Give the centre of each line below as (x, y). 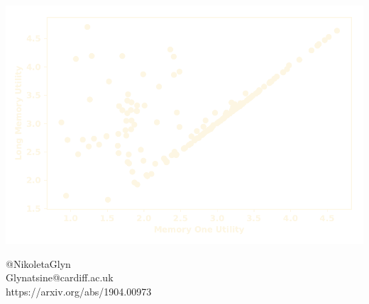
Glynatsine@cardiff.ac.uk (60, 277)
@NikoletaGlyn (38, 263)
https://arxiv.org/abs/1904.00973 (79, 291)
